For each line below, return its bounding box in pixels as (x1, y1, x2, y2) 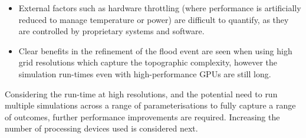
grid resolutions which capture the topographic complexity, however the (18, 56, 278, 68)
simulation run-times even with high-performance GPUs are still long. (18, 67, 271, 80)
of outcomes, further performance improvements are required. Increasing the (5, 110, 280, 123)
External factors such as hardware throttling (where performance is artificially (18, 2, 301, 14)
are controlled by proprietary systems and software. (18, 25, 205, 37)
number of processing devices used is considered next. (5, 122, 198, 134)
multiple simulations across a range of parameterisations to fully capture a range (5, 99, 296, 111)
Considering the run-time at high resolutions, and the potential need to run (5, 87, 278, 100)
